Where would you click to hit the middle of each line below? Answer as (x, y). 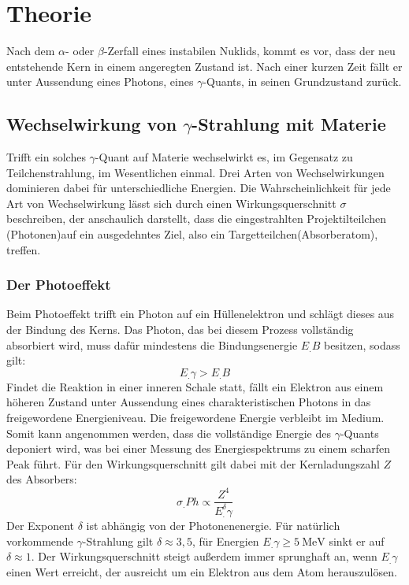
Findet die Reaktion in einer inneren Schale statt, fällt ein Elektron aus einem (195, 386)
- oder (80, 51)
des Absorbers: (42, 479)
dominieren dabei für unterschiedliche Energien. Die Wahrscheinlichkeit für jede (199, 188)
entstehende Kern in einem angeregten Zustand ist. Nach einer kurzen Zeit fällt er (204, 66)
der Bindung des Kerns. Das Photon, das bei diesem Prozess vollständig (180, 330)
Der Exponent (41, 525)
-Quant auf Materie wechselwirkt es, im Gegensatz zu (224, 157)
